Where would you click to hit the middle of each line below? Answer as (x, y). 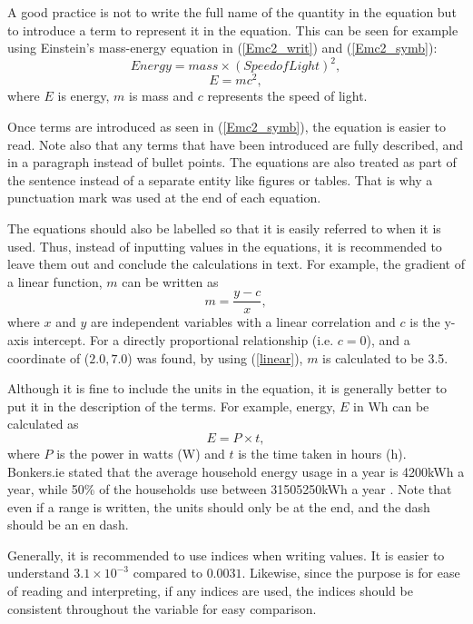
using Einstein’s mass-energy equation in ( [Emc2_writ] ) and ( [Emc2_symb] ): (222, 48)
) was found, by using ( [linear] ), (215, 357)
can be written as (170, 281)
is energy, (84, 96)
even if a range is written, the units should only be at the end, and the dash (219, 506)
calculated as (43, 424)
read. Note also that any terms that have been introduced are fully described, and (236, 144)
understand (39, 573)
